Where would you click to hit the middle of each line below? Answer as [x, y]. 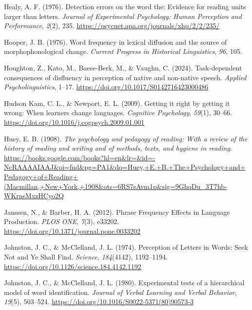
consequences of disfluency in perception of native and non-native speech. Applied [125, 77]
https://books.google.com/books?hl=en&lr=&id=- [80, 157]
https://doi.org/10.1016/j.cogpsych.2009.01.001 [74, 122]
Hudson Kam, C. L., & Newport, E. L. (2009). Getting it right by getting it [117, 103]
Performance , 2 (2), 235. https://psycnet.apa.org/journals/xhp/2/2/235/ [112, 26]
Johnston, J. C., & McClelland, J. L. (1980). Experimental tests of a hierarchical [124, 283]
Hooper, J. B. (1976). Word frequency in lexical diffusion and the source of [116, 42]
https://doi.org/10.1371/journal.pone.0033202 [72, 231]
